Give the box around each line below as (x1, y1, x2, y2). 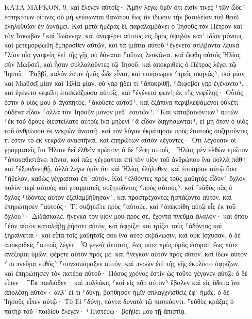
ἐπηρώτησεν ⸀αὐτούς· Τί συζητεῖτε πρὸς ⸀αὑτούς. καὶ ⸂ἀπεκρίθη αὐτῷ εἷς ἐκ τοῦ (4, 201, 236, 211)
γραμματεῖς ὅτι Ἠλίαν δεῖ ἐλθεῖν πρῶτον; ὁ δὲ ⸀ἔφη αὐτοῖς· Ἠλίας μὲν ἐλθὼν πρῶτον (4, 144, 248, 154)
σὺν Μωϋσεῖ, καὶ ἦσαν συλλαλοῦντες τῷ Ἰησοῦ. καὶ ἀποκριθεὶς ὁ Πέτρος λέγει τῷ (4, 59, 236, 69)
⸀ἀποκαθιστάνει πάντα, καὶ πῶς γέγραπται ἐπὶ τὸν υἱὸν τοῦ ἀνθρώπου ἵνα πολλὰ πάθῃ (4, 154, 246, 164)
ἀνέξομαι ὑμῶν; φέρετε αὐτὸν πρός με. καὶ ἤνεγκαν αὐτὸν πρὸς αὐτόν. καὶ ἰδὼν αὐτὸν (4, 249, 247, 259)
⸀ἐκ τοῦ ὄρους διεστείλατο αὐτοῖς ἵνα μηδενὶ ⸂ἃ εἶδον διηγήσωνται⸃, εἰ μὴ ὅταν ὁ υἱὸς (4, 116, 248, 126)
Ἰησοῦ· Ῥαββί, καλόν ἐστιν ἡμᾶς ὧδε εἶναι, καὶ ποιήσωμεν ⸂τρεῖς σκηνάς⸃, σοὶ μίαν (4, 68, 245, 79)
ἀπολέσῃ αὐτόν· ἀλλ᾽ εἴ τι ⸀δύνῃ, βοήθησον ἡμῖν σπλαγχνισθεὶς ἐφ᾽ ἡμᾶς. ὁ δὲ (4, 287, 230, 297)
